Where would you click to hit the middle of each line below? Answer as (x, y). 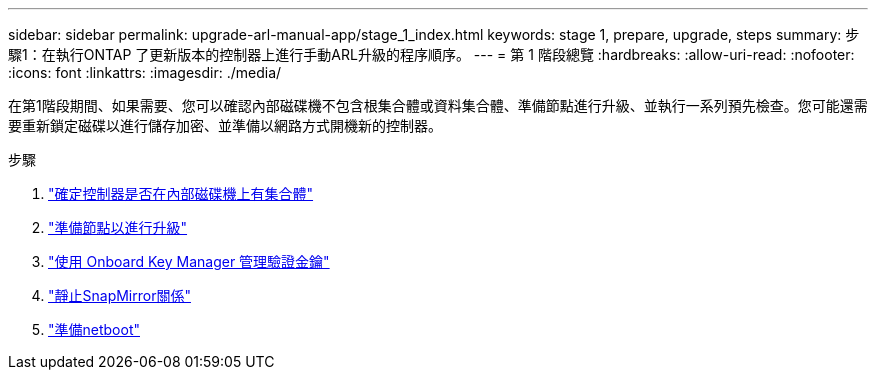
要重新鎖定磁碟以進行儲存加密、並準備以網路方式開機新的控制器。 (225, 125)
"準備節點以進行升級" (118, 227)
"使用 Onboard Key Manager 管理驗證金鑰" (189, 261)
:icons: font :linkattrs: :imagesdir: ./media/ (145, 72)
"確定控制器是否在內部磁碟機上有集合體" (181, 193)
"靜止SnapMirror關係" (119, 295)
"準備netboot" (94, 329)
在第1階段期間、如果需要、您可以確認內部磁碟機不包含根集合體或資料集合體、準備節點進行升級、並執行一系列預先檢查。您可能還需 (438, 105)
